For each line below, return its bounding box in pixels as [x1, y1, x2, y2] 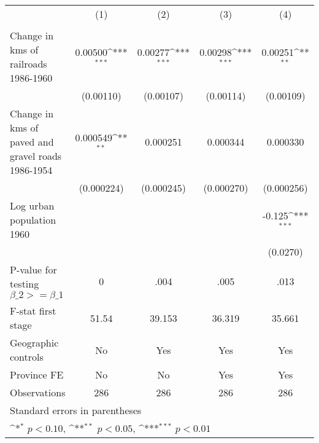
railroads [10, 57, 47, 71]
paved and [10, 135, 54, 149]
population [10, 213, 56, 227]
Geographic [10, 335, 59, 350]
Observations [10, 385, 66, 399]
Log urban [10, 198, 55, 213]
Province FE [10, 367, 64, 382]
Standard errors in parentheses [10, 403, 142, 417]
